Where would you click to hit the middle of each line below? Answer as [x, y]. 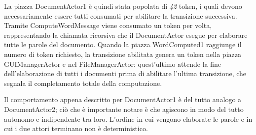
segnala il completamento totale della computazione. [83, 83]
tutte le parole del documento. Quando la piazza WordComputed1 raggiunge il [123, 44]
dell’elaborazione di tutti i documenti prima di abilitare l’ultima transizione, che [125, 73]
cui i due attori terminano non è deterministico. [76, 128]
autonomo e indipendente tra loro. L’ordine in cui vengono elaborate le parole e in [128, 119]
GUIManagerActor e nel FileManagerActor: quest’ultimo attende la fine [112, 64]
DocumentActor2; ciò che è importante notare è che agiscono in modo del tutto [124, 109]
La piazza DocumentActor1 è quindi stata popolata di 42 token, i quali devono [123, 6]
